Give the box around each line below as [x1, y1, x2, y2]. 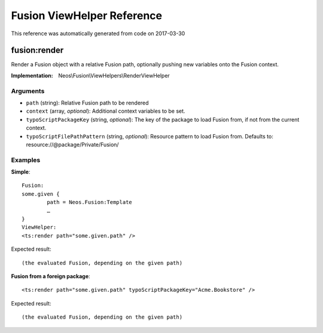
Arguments [11, 87, 45, 95]
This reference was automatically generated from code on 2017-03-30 [11, 30, 185, 37]
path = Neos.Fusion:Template [47, 199, 133, 206]
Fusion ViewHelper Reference [11, 9, 163, 22]
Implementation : [11, 72, 53, 79]
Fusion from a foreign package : [11, 272, 90, 280]
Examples [11, 156, 41, 164]
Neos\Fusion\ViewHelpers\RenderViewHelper [58, 72, 170, 79]
